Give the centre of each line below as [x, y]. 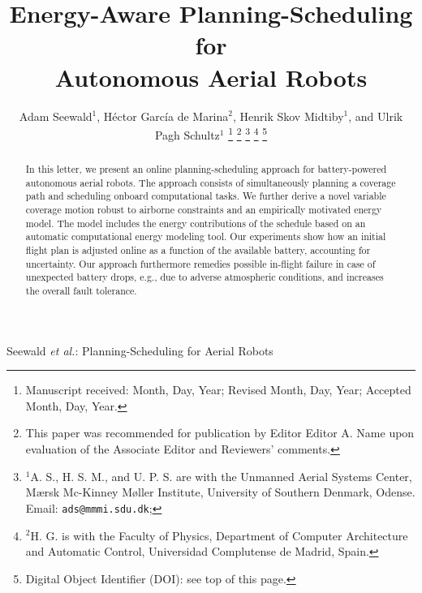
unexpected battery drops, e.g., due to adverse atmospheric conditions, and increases [205, 277]
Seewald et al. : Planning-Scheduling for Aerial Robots [140, 350]
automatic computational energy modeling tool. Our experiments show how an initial [206, 236]
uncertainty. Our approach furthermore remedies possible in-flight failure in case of [200, 263]
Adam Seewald [56, 116]
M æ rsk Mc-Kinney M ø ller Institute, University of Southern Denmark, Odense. [220, 492]
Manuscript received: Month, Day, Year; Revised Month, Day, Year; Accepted [218, 390]
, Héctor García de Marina [163, 116]
